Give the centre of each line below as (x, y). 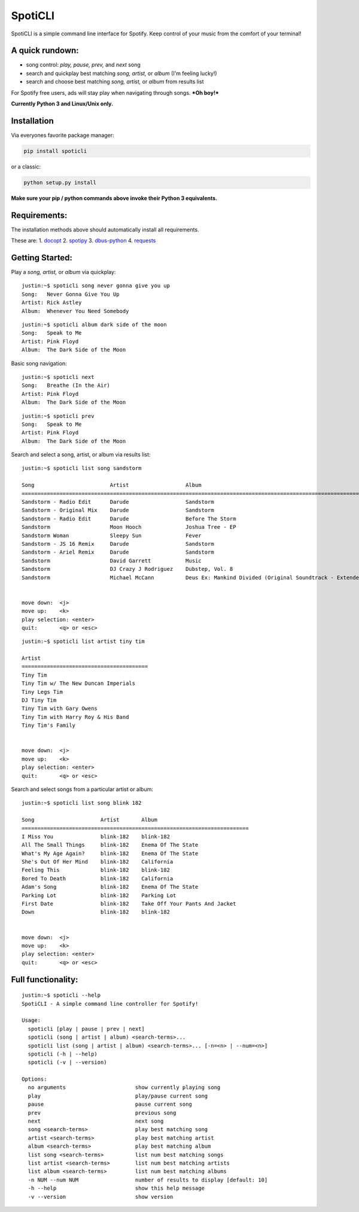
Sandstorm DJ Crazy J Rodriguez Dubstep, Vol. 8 (127, 569)
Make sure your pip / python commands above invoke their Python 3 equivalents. (114, 198)
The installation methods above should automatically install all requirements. (105, 229)
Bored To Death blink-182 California (98, 878)
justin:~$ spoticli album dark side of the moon (94, 325)
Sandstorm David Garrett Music (112, 560)
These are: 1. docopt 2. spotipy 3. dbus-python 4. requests (83, 240)
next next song (96, 1121)
